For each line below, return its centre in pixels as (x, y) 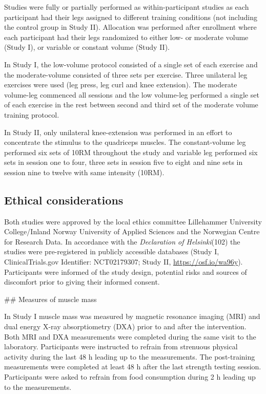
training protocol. (32, 114)
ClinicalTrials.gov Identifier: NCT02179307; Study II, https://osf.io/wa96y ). (124, 262)
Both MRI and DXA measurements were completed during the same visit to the (130, 336)
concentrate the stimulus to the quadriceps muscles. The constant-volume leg (125, 142)
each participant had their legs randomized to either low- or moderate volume (126, 37)
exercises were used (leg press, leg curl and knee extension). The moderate (121, 85)
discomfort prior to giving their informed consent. (82, 282)
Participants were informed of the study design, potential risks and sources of (126, 271)
